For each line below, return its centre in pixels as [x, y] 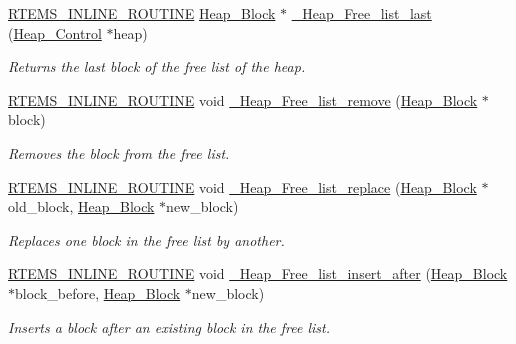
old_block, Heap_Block [81, 206]
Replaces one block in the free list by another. [146, 239]
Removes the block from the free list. [119, 152]
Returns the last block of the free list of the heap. [157, 66]
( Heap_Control [55, 32]
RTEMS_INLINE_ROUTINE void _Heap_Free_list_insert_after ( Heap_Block [258, 273]
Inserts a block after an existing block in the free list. [169, 326]
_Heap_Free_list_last [361, 13]
